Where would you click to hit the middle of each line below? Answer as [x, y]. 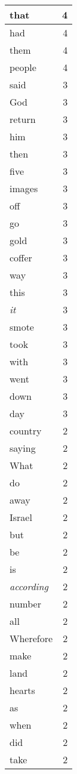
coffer [21, 258]
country [26, 431]
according [29, 586]
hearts [22, 690]
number [25, 604]
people [23, 67]
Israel [21, 517]
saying [23, 448]
